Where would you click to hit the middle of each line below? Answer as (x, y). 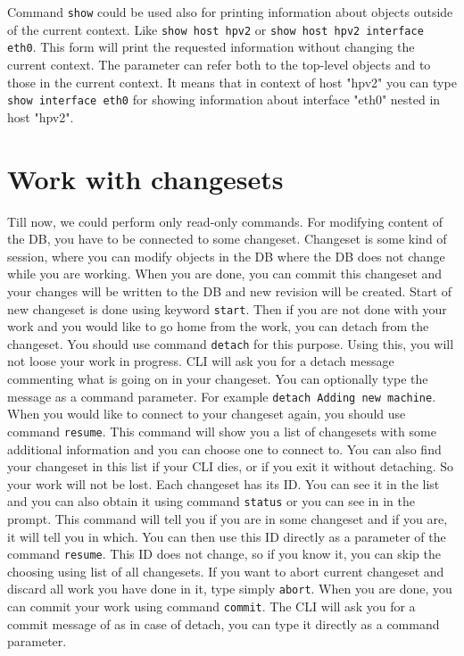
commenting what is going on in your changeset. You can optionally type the (218, 378)
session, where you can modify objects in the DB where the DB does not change (226, 256)
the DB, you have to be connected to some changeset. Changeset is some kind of (227, 239)
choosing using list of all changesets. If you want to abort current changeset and (226, 571)
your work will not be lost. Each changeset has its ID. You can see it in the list (224, 483)
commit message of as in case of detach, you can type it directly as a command (224, 623)
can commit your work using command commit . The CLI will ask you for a (211, 606)
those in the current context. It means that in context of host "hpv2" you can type (232, 82)
